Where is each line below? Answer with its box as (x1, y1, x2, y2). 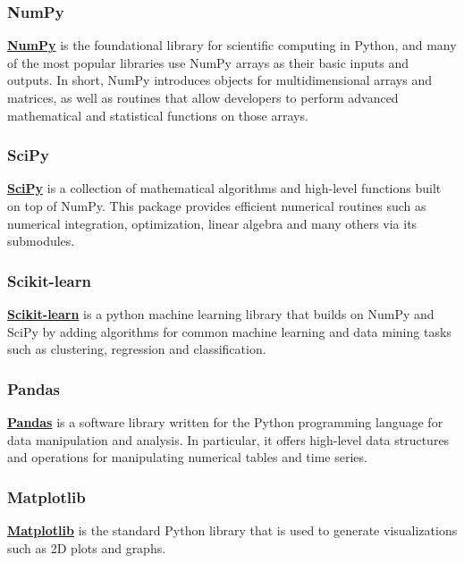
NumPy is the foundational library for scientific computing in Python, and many (7, 36, 457, 55)
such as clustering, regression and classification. (7, 340, 266, 358)
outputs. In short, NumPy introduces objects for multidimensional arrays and (7, 71, 432, 89)
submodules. (7, 231, 75, 250)
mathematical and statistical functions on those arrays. (7, 105, 308, 124)
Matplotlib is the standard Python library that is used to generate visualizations (7, 521, 458, 539)
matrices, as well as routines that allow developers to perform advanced (7, 88, 399, 106)
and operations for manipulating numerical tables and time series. (7, 448, 367, 466)
